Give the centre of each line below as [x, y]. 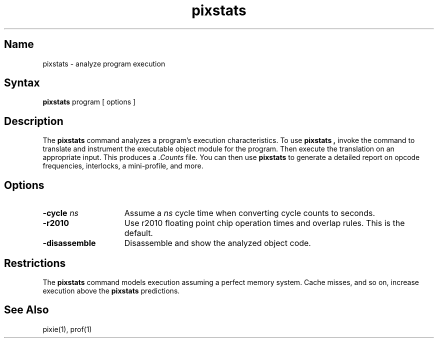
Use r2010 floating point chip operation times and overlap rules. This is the [264, 223]
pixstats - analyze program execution [104, 63]
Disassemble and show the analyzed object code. [217, 243]
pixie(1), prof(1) [67, 329]
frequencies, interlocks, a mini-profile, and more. [123, 166]
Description [34, 121]
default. [138, 233]
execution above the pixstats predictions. [111, 290]
